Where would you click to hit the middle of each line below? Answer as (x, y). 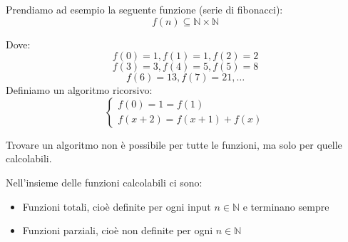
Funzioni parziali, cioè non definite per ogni (118, 230)
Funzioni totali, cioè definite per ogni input (117, 206)
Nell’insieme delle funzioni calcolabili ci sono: (104, 182)
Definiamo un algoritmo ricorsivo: (79, 90)
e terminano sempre (286, 206)
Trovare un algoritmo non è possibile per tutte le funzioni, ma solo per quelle (174, 144)
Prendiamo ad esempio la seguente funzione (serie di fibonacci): (144, 9)
